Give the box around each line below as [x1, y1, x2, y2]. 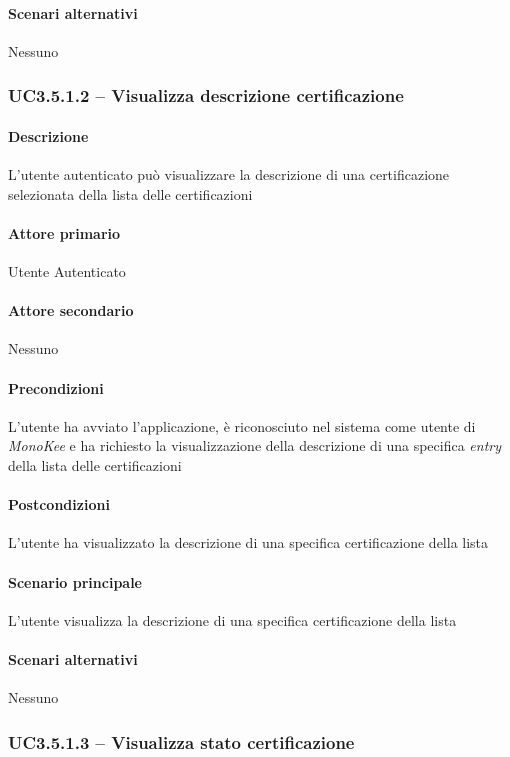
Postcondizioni [8, 494, 110, 515]
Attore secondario [8, 300, 134, 321]
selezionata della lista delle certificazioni [8, 183, 253, 204]
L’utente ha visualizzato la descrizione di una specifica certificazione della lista [8, 532, 489, 553]
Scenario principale [8, 571, 142, 592]
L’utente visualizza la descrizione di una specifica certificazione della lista [8, 609, 457, 630]
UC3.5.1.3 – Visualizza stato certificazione [8, 729, 355, 754]
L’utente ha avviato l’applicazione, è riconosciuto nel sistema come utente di [8, 415, 476, 436]
